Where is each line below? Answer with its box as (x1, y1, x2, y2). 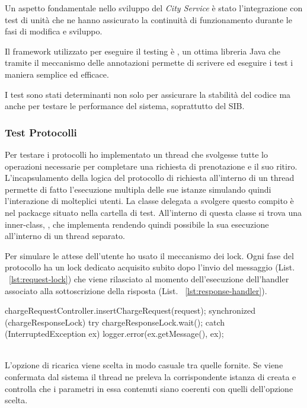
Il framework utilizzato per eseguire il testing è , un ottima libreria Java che (5, 44, 280, 57)
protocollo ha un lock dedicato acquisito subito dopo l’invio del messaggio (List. (5, 261, 295, 273)
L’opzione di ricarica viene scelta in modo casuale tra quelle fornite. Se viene (5, 359, 283, 371)
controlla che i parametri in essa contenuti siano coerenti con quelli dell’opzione (5, 382, 293, 394)
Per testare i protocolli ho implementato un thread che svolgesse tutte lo (5, 148, 268, 160)
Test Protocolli (5, 125, 77, 139)
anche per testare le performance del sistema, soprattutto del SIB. (5, 100, 245, 112)
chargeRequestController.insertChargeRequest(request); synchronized (5, 304, 255, 317)
